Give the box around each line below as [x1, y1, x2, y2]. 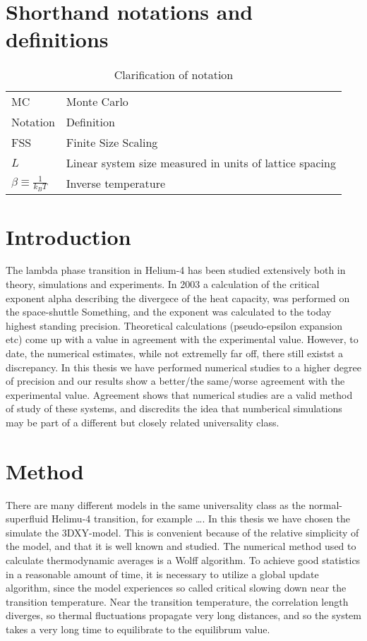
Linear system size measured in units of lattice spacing [66, 155, 336, 172]
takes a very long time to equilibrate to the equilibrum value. [6, 622, 270, 637]
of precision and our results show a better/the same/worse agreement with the [6, 373, 345, 388]
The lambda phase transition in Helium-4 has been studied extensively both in [6, 263, 346, 277]
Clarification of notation [114, 66, 234, 83]
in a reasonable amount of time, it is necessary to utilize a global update [6, 566, 319, 581]
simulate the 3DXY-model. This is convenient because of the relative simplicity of [6, 525, 359, 539]
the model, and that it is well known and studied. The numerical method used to [6, 539, 356, 553]
